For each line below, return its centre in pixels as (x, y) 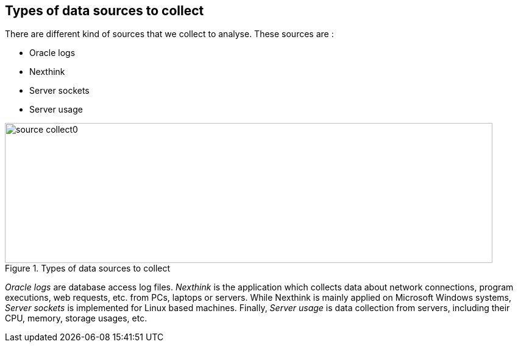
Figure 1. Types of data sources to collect (88, 268)
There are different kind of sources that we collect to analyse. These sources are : (169, 34)
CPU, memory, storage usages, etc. (76, 318)
